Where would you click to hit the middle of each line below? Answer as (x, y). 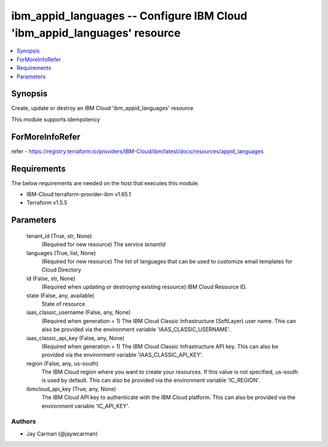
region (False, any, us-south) (62, 363)
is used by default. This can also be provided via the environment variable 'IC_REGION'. (151, 380)
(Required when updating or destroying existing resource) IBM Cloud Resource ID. (144, 287)
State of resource (63, 304)
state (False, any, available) (60, 295)
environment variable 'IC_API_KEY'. (86, 406)
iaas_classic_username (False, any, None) (78, 312)
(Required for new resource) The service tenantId (104, 244)
